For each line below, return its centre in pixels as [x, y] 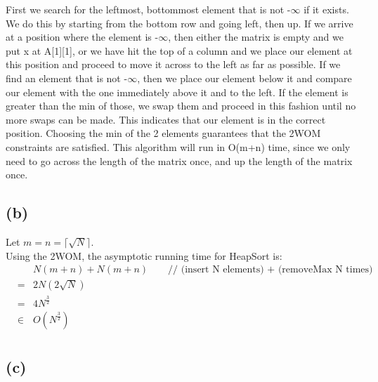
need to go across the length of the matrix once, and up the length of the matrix [179, 160]
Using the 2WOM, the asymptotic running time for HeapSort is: [144, 255]
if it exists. [326, 9]
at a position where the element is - [82, 37]
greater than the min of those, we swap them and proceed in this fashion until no [181, 106]
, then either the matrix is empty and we [256, 37]
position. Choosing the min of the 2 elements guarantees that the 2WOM [163, 133]
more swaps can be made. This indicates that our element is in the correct [166, 119]
